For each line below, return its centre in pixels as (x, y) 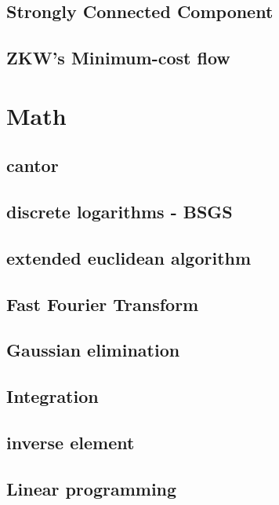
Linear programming (92, 488)
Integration (53, 396)
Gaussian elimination (93, 350)
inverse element (71, 443)
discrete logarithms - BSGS (120, 212)
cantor (33, 165)
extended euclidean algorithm (129, 257)
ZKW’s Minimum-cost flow (118, 58)
